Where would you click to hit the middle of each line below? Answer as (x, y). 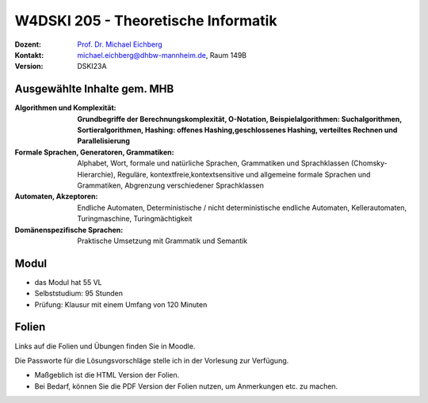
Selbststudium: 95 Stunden (78, 294)
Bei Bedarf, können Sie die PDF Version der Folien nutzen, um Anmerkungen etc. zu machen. (186, 386)
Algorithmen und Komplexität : (65, 108)
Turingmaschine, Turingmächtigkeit (135, 219)
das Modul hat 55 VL (68, 282)
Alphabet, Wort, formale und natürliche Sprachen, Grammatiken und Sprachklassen (213, 163)
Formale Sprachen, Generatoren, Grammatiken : (94, 152)
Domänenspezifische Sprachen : (69, 230)
